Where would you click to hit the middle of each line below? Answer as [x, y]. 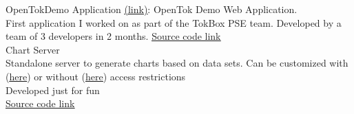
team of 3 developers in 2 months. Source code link [113, 36]
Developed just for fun [53, 90]
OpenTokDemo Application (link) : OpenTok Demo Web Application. [152, 9]
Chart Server [33, 49]
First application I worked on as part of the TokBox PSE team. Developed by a [174, 22]
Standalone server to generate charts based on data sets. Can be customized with [177, 63]
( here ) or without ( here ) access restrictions [96, 76]
